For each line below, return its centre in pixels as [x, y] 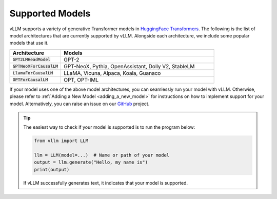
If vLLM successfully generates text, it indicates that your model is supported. [106, 183]
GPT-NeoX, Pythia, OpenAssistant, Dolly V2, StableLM [129, 66]
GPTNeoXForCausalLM [35, 66]
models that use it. [29, 43]
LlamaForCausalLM [33, 73]
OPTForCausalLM [30, 80]
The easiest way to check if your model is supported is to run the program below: [109, 127]
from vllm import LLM [61, 141]
